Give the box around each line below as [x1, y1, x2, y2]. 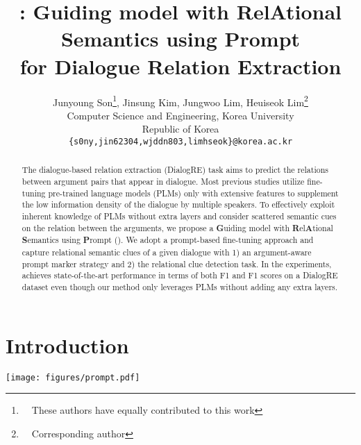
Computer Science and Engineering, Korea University [67, 108, 294, 122]
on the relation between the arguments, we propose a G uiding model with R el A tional [22, 221, 333, 234]
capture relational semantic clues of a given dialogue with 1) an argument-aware [22, 246, 312, 258]
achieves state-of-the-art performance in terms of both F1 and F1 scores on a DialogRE [22, 269, 338, 281]
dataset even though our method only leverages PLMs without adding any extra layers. [22, 280, 338, 292]
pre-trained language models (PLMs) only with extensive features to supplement [48, 187, 339, 199]
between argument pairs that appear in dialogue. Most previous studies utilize [22, 176, 305, 187]
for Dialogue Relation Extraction [19, 51, 342, 80]
